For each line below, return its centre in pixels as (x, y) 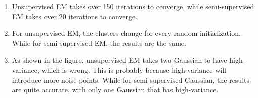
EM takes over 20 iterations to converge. (75, 16)
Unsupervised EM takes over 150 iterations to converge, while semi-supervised (133, 6)
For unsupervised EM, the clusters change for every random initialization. (126, 33)
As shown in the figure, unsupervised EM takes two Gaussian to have (119, 60)
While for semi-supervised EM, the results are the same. (99, 43)
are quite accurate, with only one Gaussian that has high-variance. (115, 90)
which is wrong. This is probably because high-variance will (134, 69)
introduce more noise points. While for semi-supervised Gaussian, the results (131, 80)
